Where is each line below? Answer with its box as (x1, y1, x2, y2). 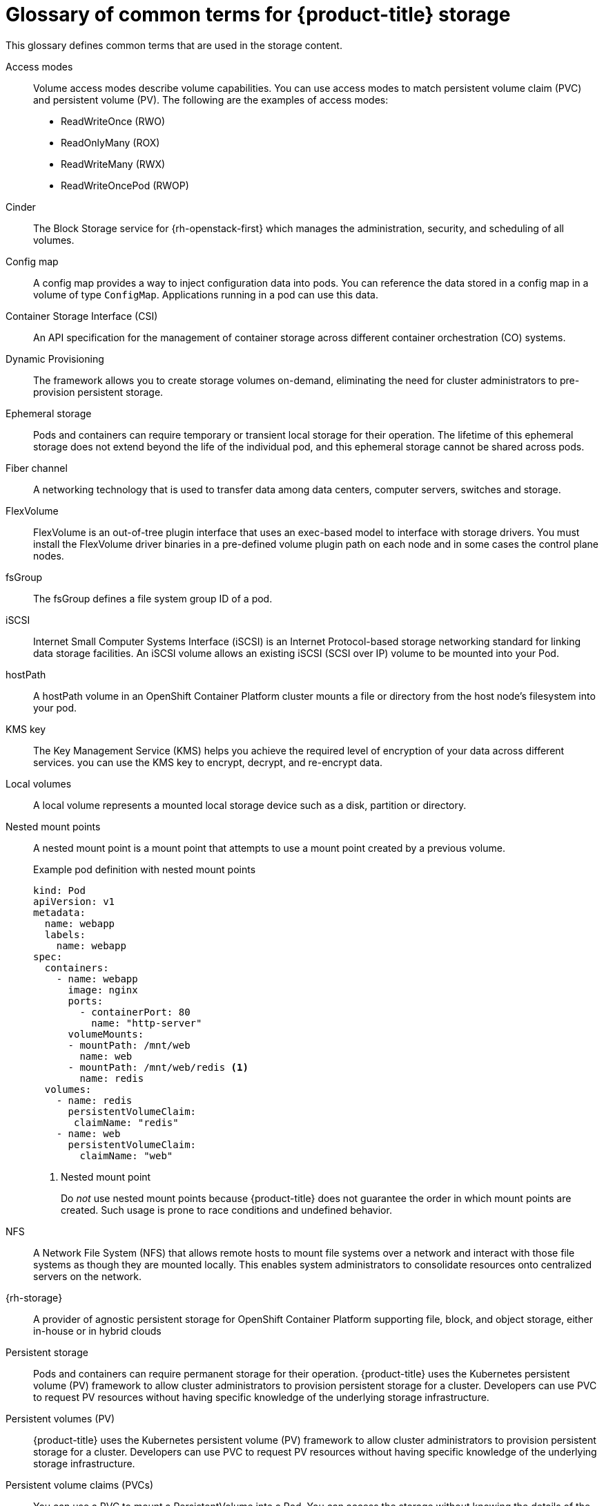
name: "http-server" (91, 1017, 202, 1029)
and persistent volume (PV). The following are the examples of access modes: (33, 93, 389, 106)
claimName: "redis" (74, 1116, 179, 1128)
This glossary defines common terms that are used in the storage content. (6, 39, 342, 51)
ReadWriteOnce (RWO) (61, 115, 166, 127)
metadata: (33, 906, 86, 918)
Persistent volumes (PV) (6, 1412, 115, 1424)
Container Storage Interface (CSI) (6, 309, 158, 322)
